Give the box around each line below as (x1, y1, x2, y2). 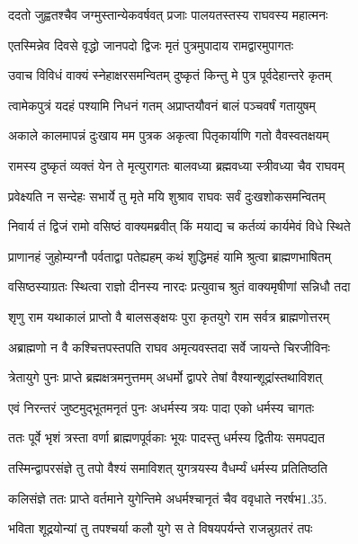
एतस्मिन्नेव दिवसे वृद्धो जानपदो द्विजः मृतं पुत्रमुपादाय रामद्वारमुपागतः (8, 35, 293, 54)
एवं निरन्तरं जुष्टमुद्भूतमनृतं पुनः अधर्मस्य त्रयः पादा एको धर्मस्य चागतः (8, 397, 315, 416)
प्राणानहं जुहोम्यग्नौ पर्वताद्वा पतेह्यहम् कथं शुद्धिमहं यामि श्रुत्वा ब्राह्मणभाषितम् (8, 246, 331, 265)
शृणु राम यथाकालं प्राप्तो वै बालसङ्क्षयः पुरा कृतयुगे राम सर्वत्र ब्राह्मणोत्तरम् (8, 307, 330, 326)
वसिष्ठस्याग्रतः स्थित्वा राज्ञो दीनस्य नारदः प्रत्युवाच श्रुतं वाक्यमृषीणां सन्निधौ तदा (8, 277, 351, 296)
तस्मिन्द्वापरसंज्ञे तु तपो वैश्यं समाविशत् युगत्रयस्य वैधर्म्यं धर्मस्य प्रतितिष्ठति (8, 458, 327, 477)
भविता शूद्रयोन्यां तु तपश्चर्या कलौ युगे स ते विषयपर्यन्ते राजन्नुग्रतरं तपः (8, 519, 313, 538)
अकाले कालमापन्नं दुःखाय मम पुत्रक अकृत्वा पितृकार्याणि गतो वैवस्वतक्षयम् (8, 126, 329, 145)
